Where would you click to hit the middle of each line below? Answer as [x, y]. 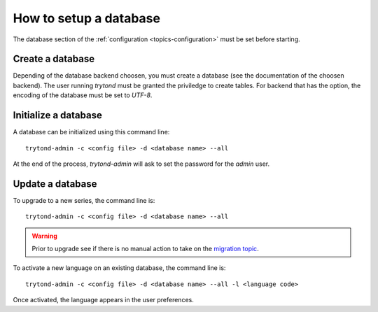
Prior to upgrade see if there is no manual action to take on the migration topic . [145, 249]
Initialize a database [58, 115]
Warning [44, 236]
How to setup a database [87, 18]
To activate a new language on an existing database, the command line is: [119, 268]
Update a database [55, 184]
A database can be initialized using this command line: [91, 132]
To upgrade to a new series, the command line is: [84, 200]
